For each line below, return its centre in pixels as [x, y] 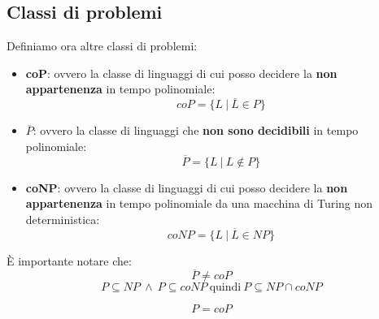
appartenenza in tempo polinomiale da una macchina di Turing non [199, 203]
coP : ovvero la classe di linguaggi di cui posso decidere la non [181, 73]
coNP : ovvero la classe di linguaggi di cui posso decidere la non [187, 187]
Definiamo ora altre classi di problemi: [102, 46]
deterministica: [63, 219]
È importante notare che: [69, 260]
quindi [225, 288]
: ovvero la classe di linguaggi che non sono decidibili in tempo [196, 130]
